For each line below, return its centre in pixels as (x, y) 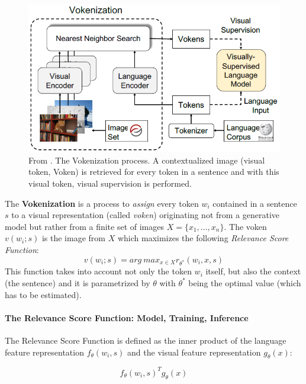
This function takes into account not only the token (98, 271)
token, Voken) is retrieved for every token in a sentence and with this (154, 172)
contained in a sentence (255, 203)
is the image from (73, 238)
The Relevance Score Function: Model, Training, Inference (127, 317)
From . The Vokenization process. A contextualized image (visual (147, 160)
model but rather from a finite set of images (84, 226)
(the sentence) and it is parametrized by (78, 282)
